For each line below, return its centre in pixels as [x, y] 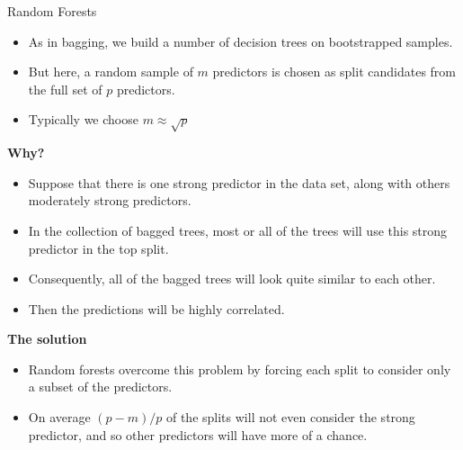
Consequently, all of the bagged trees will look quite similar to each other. [232, 279]
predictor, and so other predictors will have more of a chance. [198, 434]
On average [59, 417]
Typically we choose [83, 119]
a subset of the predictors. [100, 387]
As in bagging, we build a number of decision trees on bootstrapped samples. [240, 41]
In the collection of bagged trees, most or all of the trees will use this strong [238, 230]
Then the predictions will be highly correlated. [156, 308]
